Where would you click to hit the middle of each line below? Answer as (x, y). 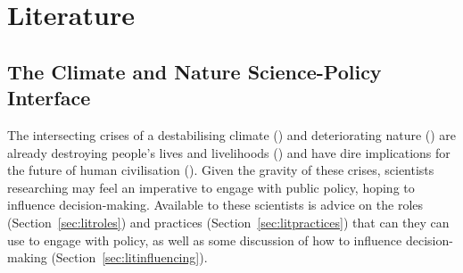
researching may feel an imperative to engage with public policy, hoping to (211, 187)
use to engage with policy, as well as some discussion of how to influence (205, 240)
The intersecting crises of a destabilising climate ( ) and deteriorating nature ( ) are (232, 134)
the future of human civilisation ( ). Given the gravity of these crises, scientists (221, 170)
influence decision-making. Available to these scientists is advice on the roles (215, 205)
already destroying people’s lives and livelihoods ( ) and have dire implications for (229, 152)
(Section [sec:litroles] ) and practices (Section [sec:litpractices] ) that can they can (228, 222)
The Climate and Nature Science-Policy (194, 71)
